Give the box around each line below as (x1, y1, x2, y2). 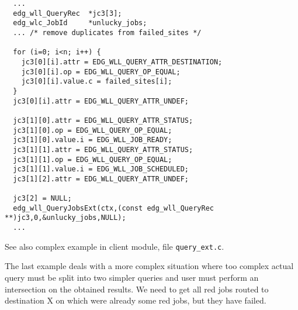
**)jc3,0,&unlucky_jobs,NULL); (5, 213, 126, 222)
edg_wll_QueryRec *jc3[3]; (13, 9, 122, 18)
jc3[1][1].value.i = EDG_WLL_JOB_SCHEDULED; (13, 165, 189, 174)
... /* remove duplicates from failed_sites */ (13, 28, 202, 37)
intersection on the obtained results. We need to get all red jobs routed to (5, 283, 269, 295)
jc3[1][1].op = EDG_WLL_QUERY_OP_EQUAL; (13, 155, 172, 164)
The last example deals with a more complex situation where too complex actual (5, 260, 294, 272)
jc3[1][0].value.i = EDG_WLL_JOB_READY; (13, 136, 172, 144)
